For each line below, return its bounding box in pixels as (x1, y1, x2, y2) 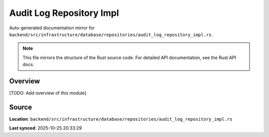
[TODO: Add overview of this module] (9, 90, 87, 96)
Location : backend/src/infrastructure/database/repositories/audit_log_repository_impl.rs (9, 116, 233, 122)
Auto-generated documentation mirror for (9, 25, 95, 31)
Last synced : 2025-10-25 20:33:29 (9, 125, 82, 131)
